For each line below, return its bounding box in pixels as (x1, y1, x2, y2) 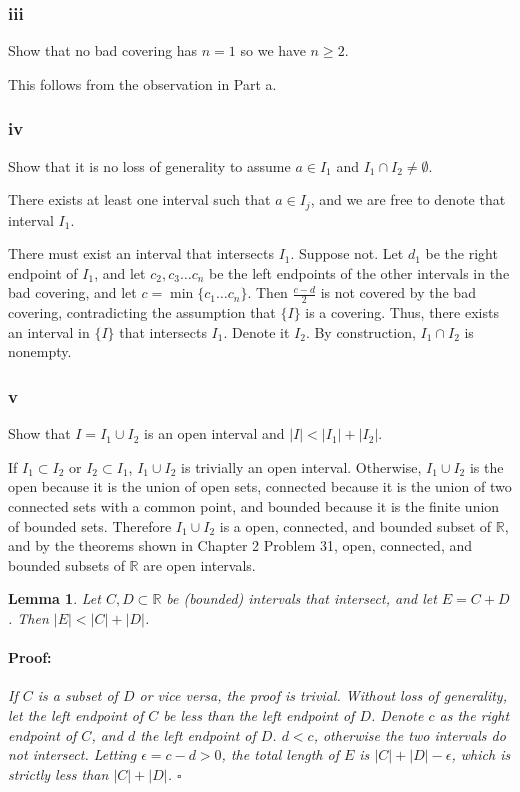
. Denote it (223, 321, 290, 342)
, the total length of (221, 744, 339, 765)
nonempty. (8, 341, 72, 362)
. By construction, (305, 321, 416, 342)
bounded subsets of (8, 554, 125, 575)
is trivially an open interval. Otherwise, (181, 456, 422, 477)
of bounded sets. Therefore (8, 515, 172, 536)
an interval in (8, 321, 90, 342)
